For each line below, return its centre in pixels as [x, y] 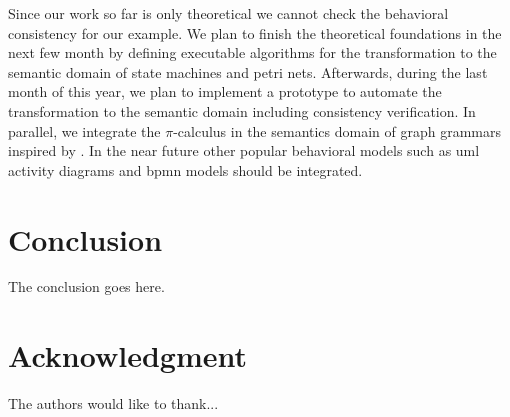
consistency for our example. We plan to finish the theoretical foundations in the [255, 32]
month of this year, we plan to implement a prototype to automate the [225, 91]
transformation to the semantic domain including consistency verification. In [242, 110]
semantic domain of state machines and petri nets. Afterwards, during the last [248, 71]
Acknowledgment [127, 355]
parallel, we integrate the [84, 130]
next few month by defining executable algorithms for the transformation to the [252, 52]
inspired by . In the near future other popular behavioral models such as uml [244, 150]
